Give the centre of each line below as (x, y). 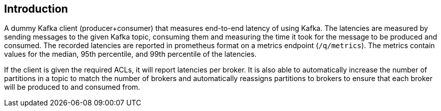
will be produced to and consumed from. (72, 87)
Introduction (36, 9)
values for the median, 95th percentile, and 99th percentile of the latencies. (130, 54)
